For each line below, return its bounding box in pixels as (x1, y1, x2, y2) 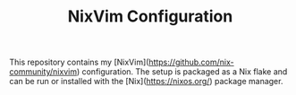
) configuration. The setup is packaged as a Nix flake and (76, 66, 288, 77)
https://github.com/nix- (148, 56, 234, 68)
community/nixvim (9, 66, 78, 77)
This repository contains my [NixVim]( (9, 56, 149, 68)
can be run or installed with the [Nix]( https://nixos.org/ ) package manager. (9, 76, 283, 87)
